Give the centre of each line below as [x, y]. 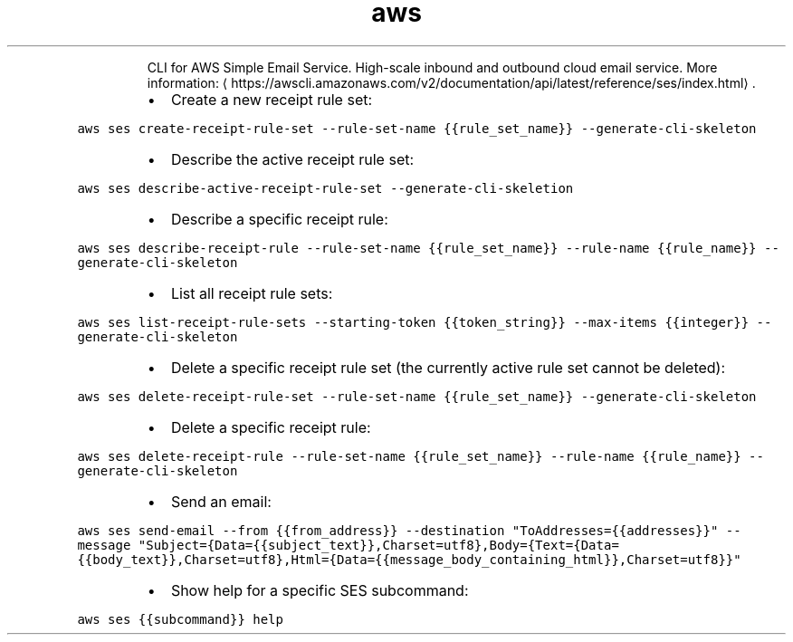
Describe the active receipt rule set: [292, 159]
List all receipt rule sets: [252, 293]
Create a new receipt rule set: [272, 99]
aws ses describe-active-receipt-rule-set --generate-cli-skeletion [325, 188]
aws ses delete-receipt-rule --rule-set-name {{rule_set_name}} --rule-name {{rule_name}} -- [420, 456]
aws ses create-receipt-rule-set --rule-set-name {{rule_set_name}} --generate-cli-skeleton [417, 128]
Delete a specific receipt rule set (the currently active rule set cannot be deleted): [448, 367]
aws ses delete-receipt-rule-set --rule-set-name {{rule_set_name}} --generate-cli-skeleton [417, 396]
